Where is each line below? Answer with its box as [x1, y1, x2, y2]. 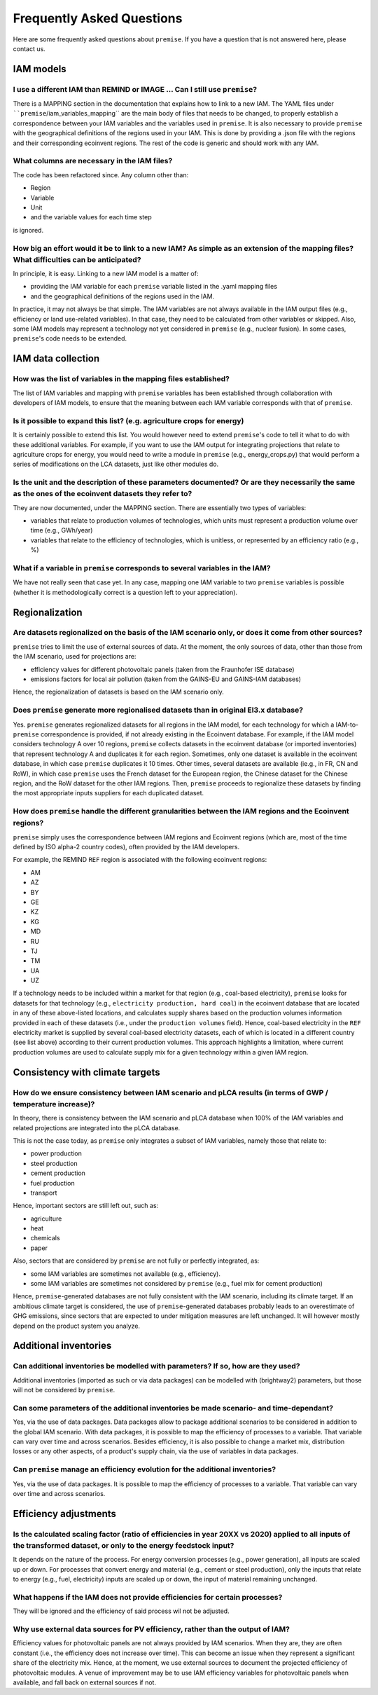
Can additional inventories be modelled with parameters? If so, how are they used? [13, 1361, 300, 1371]
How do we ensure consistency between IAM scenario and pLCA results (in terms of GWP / [13, 1087, 328, 1097]
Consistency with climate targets [13, 1066, 160, 1078]
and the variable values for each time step [30, 213, 152, 221]
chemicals [30, 1234, 60, 1242]
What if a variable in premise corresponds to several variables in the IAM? [13, 563, 271, 572]
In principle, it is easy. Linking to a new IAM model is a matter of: [13, 270, 199, 278]
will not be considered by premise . [13, 1386, 115, 1394]
